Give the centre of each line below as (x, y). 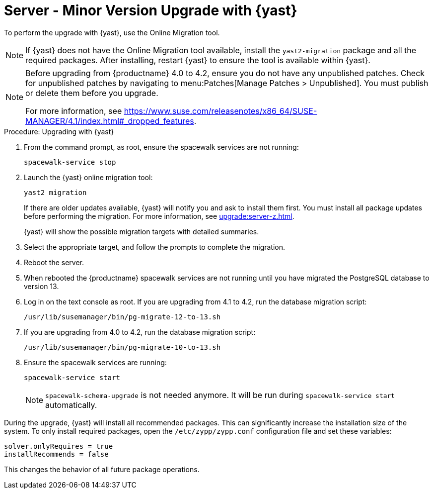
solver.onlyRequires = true (59, 446)
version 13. (41, 286)
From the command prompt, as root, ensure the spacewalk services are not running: (161, 147)
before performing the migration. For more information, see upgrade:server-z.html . (159, 216)
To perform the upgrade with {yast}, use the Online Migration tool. (112, 32)
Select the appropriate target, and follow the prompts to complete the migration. (155, 247)
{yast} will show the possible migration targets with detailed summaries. (142, 231)
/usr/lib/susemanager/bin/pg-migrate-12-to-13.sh (122, 317)
